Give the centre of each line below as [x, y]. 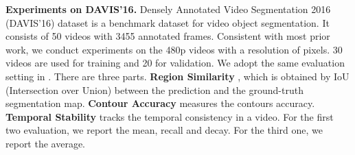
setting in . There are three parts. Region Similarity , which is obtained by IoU [177, 76]
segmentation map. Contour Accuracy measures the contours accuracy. [160, 103]
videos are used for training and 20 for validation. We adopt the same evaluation [175, 63]
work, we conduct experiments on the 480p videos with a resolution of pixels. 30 [174, 49]
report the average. [46, 143]
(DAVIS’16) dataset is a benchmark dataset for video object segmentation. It [168, 22]
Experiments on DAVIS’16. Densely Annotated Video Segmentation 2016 [168, 9]
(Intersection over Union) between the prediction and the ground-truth [154, 90]
